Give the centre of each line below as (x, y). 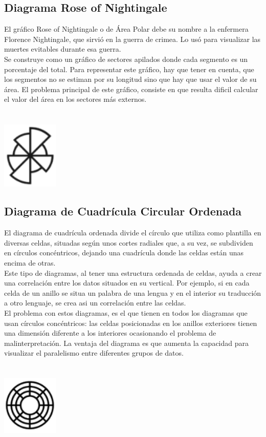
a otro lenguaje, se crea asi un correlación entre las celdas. (95, 303)
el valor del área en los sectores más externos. (75, 99)
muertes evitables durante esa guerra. (63, 49)
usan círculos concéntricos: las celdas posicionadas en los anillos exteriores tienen (131, 323)
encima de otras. (30, 262)
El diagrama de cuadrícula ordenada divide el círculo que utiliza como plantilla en (133, 233)
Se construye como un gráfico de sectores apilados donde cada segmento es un (126, 59)
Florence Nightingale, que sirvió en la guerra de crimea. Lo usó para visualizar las (132, 39)
